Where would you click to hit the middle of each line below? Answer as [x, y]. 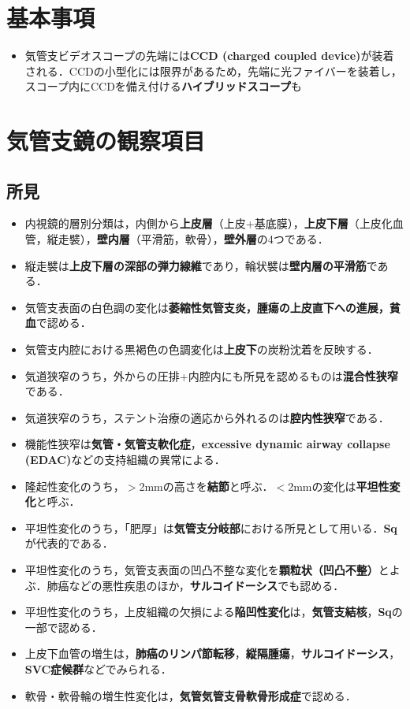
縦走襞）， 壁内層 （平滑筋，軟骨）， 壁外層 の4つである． [188, 239]
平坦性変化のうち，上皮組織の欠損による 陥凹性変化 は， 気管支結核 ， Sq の [214, 612]
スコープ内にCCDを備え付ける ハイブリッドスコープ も [163, 86]
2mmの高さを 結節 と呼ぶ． [206, 486]
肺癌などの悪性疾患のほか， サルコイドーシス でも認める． [196, 585]
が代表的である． [69, 543]
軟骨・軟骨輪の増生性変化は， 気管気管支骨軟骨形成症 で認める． [190, 695]
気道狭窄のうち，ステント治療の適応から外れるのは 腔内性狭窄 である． [207, 417]
